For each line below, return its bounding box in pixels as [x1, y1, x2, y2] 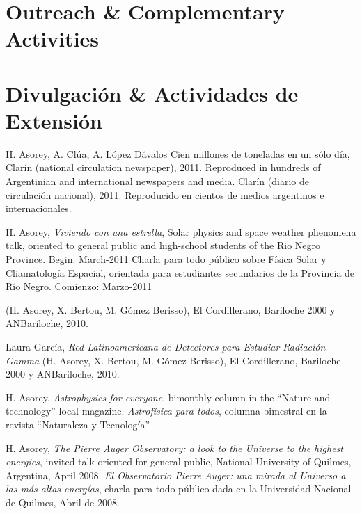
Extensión [6, 106, 102, 134]
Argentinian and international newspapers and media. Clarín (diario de [6, 174, 309, 188]
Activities [6, 24, 100, 53]
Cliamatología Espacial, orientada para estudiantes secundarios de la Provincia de [6, 265, 355, 280]
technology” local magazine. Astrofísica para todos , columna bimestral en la [6, 403, 327, 418]
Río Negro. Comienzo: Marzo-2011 [6, 279, 152, 294]
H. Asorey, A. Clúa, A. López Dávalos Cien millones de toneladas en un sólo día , [6, 146, 350, 161]
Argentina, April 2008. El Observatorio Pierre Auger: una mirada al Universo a [6, 467, 346, 482]
